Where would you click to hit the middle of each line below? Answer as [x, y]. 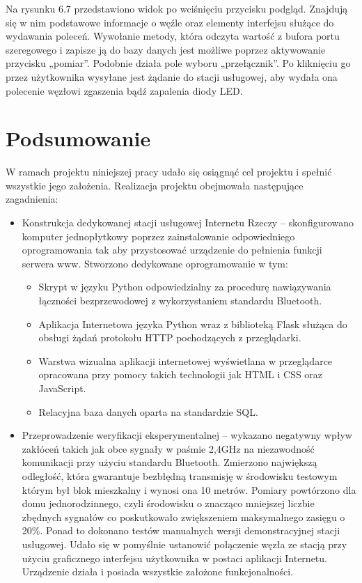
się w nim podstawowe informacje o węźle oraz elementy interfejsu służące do [170, 22]
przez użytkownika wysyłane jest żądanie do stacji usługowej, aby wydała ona [172, 76]
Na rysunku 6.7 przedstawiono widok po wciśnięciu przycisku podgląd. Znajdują [177, 8]
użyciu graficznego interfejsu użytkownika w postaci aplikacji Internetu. [174, 558]
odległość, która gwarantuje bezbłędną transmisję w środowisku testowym [180, 475]
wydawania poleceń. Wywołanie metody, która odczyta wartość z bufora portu [173, 36]
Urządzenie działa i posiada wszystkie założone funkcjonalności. [158, 572]
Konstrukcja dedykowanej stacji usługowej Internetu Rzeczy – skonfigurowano [188, 223]
